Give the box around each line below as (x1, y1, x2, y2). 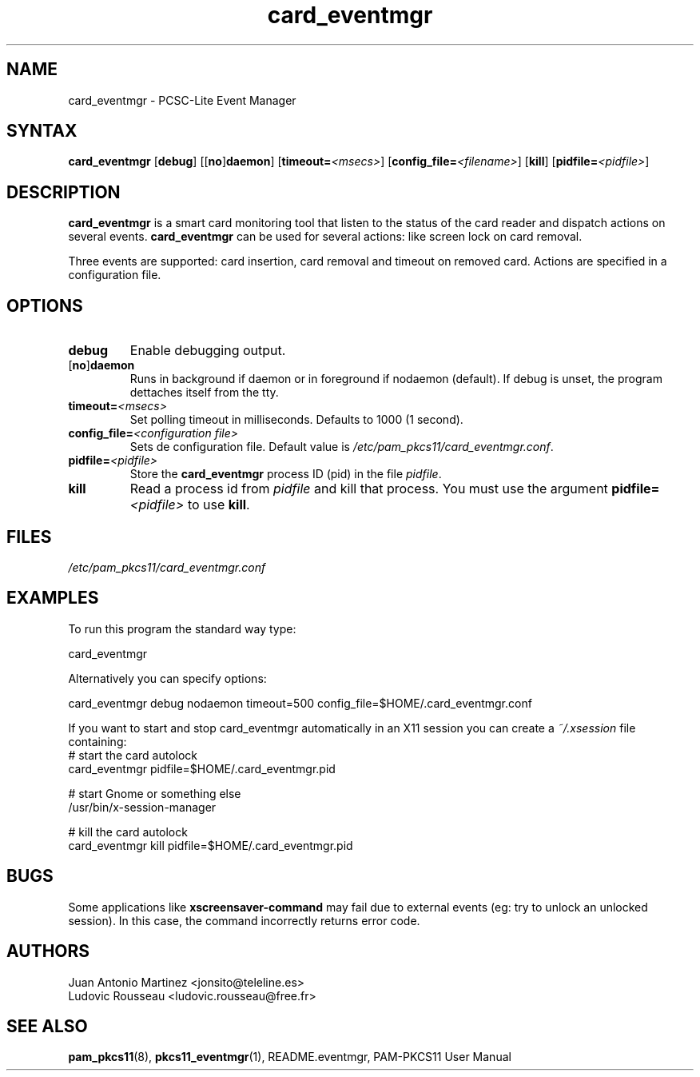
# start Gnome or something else (68, 786, 241, 800)
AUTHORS (6, 941, 90, 962)
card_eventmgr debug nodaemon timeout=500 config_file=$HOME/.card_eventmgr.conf (68, 696, 532, 710)
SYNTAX (6, 121, 78, 142)
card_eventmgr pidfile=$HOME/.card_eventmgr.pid (68, 761, 336, 776)
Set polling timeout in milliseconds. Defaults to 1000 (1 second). (129, 413, 463, 427)
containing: (68, 734, 127, 748)
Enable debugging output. (129, 342, 286, 359)
